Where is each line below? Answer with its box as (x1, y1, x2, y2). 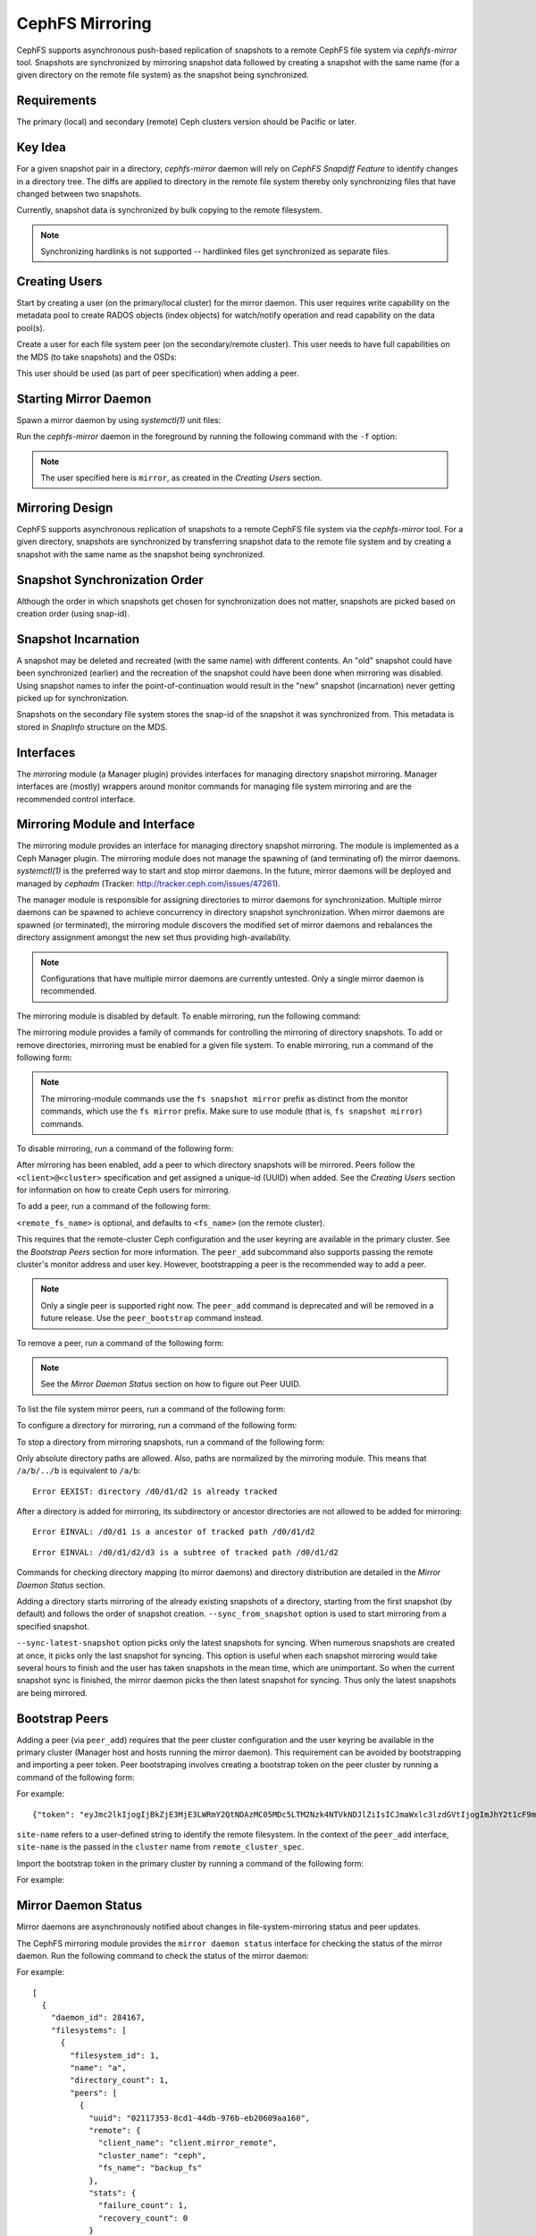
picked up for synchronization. (16, 693, 130, 704)
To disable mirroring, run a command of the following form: (16, 1143, 234, 1154)
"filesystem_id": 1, (70, 2050, 160, 2061)
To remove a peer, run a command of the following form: (16, 1337, 224, 1348)
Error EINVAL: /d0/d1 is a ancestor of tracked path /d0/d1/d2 (32, 1527, 315, 1537)
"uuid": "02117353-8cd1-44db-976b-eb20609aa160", (88, 2113, 311, 2123)
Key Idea (16, 140, 67, 156)
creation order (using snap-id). (16, 608, 130, 619)
